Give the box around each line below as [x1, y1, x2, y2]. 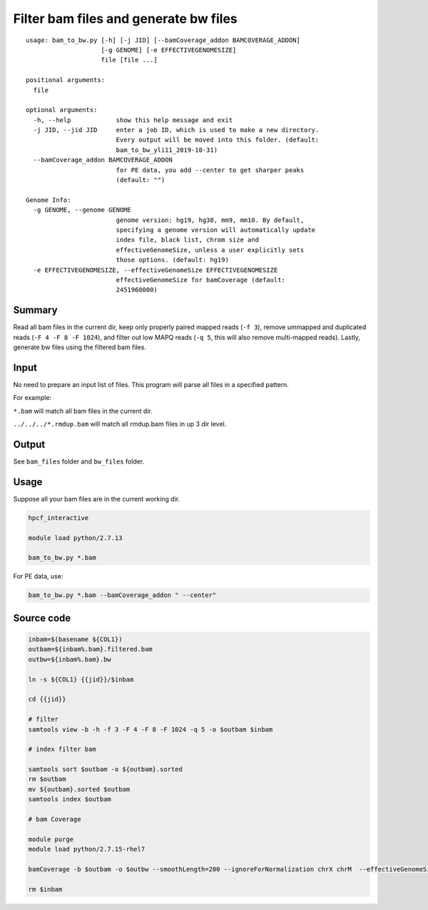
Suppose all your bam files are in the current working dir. [13, 494, 180, 503]
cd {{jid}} [28, 695, 66, 704]
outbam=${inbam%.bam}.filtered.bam [28, 645, 153, 654]
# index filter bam [28, 745, 96, 754]
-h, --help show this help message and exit [33, 116, 233, 124]
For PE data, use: [13, 572, 63, 581]
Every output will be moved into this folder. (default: [116, 136, 320, 144]
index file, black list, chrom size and [116, 236, 260, 244]
